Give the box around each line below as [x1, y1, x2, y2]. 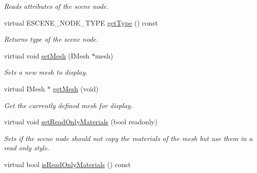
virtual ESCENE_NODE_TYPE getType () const [4, 17, 158, 28]
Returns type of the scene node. [4, 34, 99, 44]
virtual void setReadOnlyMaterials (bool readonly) [4, 116, 157, 127]
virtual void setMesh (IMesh [4, 50, 89, 60]
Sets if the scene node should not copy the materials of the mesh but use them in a [4, 133, 253, 143]
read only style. [4, 143, 50, 153]
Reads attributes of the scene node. [4, 1, 109, 11]
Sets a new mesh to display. [4, 67, 88, 77]
